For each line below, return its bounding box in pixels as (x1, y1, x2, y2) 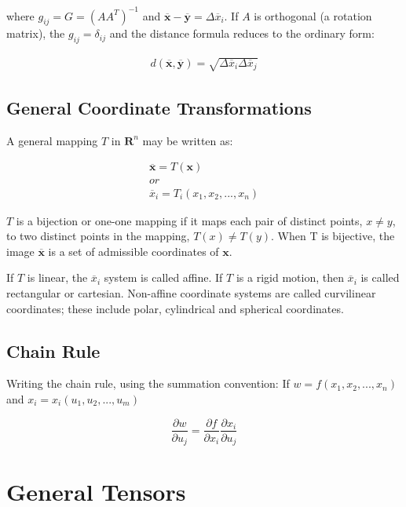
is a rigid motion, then (236, 269, 344, 286)
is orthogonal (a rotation (254, 7, 372, 24)
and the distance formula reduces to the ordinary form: (109, 25, 375, 42)
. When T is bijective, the (271, 228, 395, 244)
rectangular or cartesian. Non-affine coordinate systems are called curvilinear (6, 284, 376, 301)
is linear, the (27, 269, 88, 286)
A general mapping (6, 132, 98, 148)
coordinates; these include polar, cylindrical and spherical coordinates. (6, 300, 344, 316)
